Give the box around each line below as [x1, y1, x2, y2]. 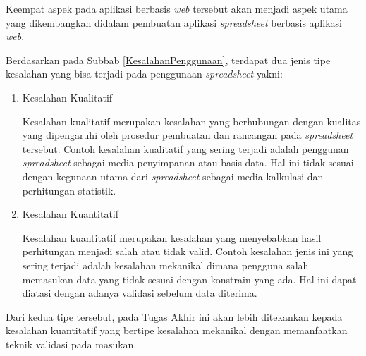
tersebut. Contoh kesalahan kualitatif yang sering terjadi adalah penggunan [22, 141, 349, 156]
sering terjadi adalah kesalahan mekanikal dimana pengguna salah [22, 257, 309, 272]
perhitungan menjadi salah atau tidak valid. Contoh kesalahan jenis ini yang [22, 244, 353, 259]
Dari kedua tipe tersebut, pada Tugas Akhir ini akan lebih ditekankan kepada [6, 309, 343, 324]
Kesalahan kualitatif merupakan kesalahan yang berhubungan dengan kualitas [22, 113, 361, 128]
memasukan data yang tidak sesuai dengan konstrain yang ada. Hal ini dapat [22, 271, 357, 286]
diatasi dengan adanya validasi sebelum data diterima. [22, 286, 257, 300]
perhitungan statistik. [22, 183, 116, 197]
